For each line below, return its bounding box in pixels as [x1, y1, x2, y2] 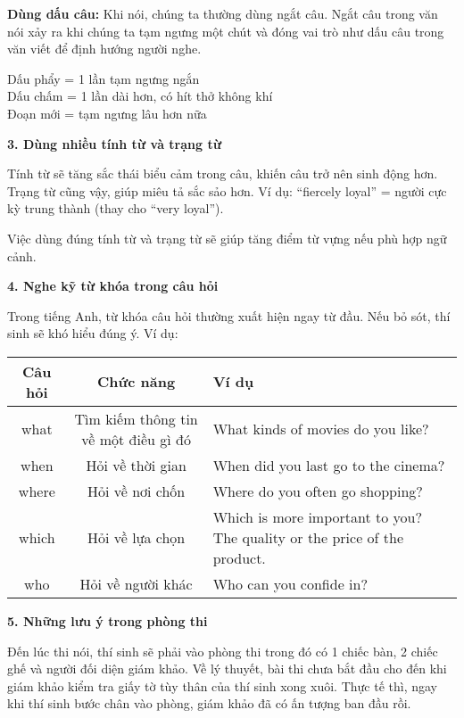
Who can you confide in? [212, 573, 368, 594]
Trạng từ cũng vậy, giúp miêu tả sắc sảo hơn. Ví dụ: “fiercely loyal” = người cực [7, 181, 447, 200]
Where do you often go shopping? [212, 480, 423, 501]
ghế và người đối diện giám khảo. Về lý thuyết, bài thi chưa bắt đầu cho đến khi [7, 659, 447, 678]
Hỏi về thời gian [86, 454, 186, 475]
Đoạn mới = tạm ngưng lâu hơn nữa [7, 103, 207, 122]
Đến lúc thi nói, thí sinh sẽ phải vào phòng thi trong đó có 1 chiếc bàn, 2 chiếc [7, 641, 438, 660]
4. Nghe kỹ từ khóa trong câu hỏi [7, 276, 219, 295]
